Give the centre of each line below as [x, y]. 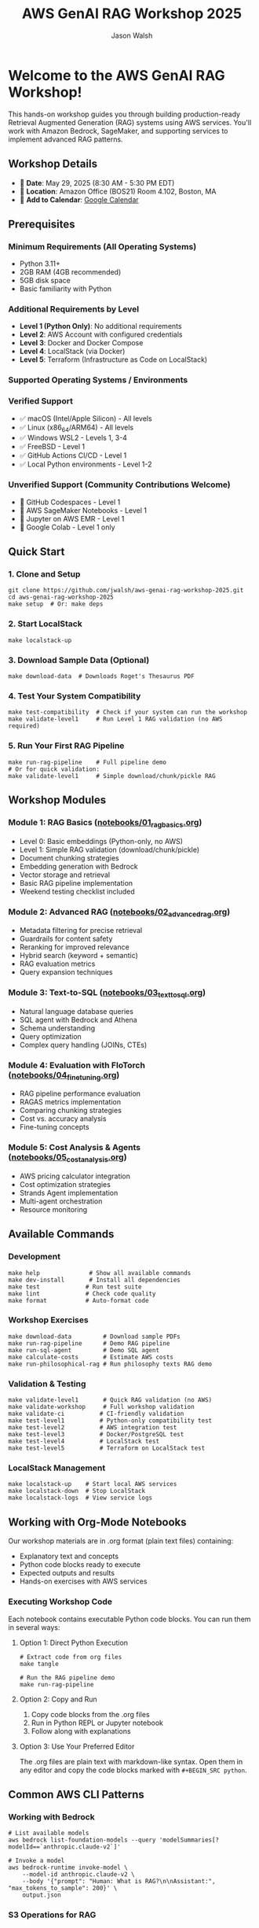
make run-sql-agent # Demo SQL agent [84, 1350]
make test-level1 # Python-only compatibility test [110, 1421]
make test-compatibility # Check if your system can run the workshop [128, 713]
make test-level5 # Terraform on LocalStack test [107, 1448]
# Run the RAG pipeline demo [67, 1677]
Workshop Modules [57, 800]
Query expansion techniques [66, 972]
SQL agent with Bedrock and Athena [78, 1019]
